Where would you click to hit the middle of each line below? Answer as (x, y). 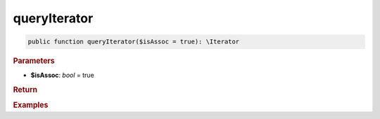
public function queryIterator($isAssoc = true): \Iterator (134, 42)
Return (25, 90)
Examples (31, 105)
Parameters (34, 61)
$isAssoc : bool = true (62, 75)
